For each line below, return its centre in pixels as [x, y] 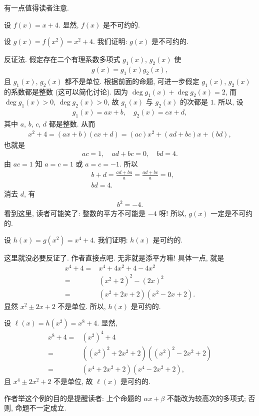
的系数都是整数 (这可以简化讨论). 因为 [66, 91]
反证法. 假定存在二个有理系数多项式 [62, 59]
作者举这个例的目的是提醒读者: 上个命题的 [73, 398]
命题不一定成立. [41, 408]
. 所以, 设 [228, 102]
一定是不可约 [232, 213]
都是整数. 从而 [72, 124]
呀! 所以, [173, 213]
